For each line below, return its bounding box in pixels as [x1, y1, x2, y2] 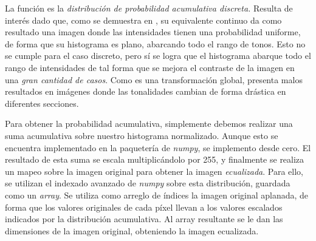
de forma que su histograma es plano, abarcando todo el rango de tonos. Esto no [5, 37, 306, 50]
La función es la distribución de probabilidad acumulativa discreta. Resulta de [5, 2, 293, 14]
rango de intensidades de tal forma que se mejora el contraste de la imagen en [5, 61, 295, 73]
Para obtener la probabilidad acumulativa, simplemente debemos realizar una [5, 117, 293, 130]
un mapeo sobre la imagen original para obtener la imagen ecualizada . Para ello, [5, 165, 303, 177]
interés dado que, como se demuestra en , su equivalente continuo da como [5, 13, 282, 26]
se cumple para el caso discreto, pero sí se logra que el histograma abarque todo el [5, 49, 311, 62]
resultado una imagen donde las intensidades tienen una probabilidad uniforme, [5, 25, 301, 38]
